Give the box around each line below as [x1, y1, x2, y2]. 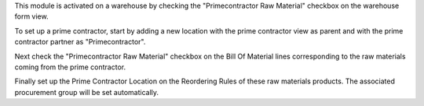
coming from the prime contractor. [14, 62, 126, 72]
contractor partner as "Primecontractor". [14, 37, 146, 47]
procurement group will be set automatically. [14, 87, 159, 97]
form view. [14, 12, 49, 21]
